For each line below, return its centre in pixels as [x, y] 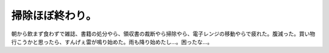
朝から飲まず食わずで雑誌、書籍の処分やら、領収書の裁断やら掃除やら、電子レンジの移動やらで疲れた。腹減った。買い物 [163, 34]
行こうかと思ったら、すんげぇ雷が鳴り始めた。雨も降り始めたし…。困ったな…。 [112, 42]
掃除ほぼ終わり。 [54, 16]
